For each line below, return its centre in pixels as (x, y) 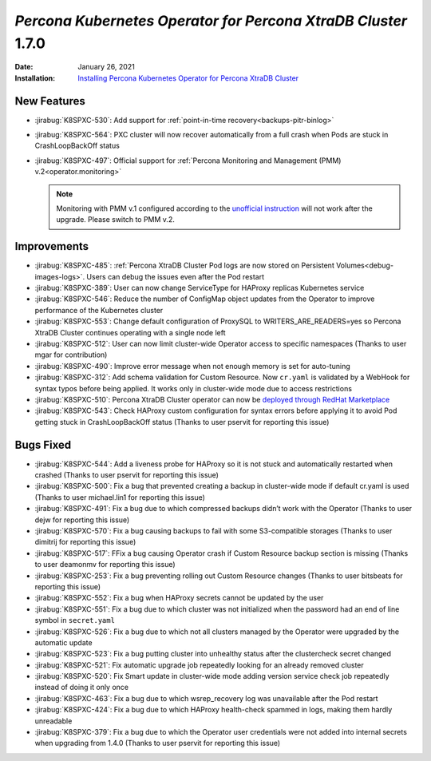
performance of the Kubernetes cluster (99, 310)
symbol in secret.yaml (75, 620)
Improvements (52, 246)
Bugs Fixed (43, 444)
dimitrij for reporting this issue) (85, 542)
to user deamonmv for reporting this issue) (105, 565)
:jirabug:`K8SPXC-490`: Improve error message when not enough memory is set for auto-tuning (192, 366)
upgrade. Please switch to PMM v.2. (115, 220)
